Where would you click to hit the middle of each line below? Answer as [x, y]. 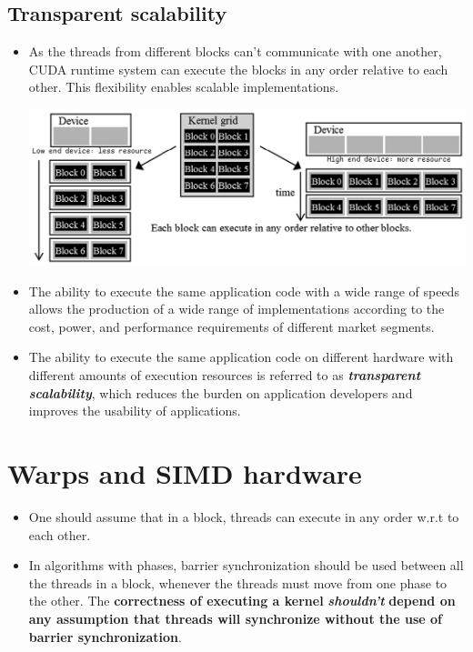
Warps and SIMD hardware [185, 473]
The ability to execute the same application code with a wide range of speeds [244, 291]
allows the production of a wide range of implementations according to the [236, 309]
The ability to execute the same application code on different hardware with [241, 357]
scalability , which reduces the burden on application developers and [221, 392]
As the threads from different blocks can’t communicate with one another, [235, 51]
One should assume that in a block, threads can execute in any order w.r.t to [244, 516]
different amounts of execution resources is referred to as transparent [225, 375]
